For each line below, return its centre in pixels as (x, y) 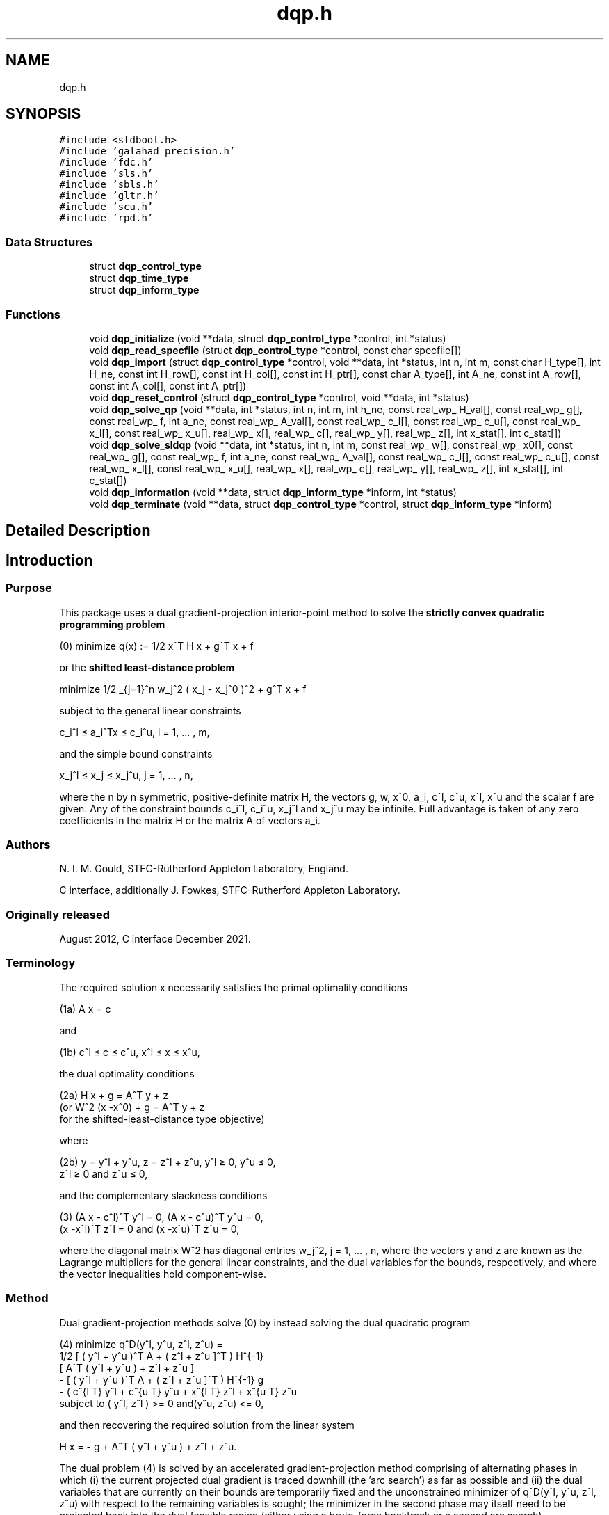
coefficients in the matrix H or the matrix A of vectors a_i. (190, 820)
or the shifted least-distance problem (147, 667)
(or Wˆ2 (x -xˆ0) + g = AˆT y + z (132, 1107)
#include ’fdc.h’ (106, 162)
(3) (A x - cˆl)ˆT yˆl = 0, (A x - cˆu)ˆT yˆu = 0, (161, 1217)
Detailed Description (78, 531)
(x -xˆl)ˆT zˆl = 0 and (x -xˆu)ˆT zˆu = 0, (149, 1228)
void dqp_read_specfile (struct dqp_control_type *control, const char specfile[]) (275, 350)
